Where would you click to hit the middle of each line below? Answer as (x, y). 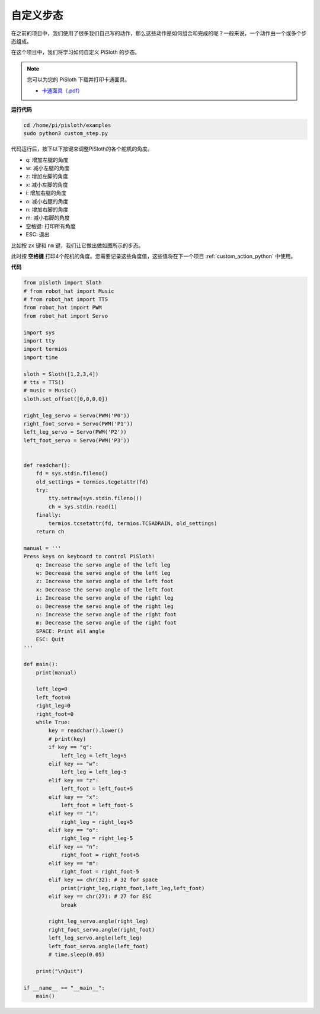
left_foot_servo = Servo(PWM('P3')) (77, 440)
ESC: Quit (50, 639)
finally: (49, 515)
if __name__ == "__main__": (64, 988)
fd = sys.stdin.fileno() (72, 474)
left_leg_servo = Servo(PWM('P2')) (75, 432)
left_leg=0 (52, 689)
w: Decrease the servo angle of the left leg (103, 573)
